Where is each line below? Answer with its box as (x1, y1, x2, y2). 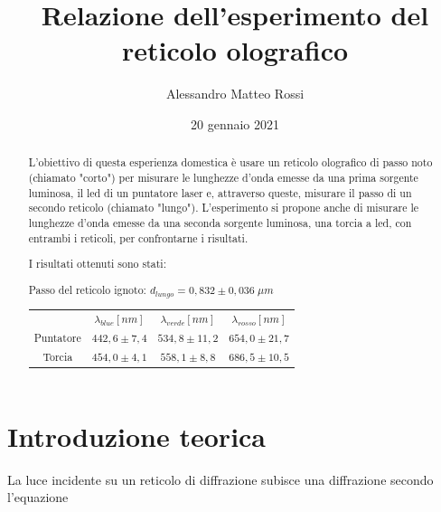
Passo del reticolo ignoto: (28, 281, 146, 297)
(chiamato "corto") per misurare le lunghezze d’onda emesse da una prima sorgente (28, 169, 418, 185)
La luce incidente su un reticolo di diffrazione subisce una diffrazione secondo (7, 469, 434, 488)
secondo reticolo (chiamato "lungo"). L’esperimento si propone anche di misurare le (28, 200, 419, 215)
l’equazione (7, 488, 69, 507)
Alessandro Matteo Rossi (165, 84, 305, 103)
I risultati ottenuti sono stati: (28, 256, 166, 271)
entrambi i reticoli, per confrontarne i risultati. (28, 230, 249, 245)
